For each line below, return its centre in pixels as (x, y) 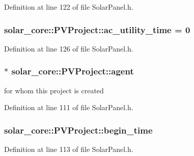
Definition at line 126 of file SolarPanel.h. (69, 48)
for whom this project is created (54, 90)
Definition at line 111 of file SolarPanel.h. (69, 107)
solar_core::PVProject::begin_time (78, 130)
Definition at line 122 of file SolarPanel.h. (69, 7)
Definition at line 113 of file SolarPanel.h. (69, 149)
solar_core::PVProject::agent (73, 71)
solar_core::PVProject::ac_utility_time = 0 (97, 29)
